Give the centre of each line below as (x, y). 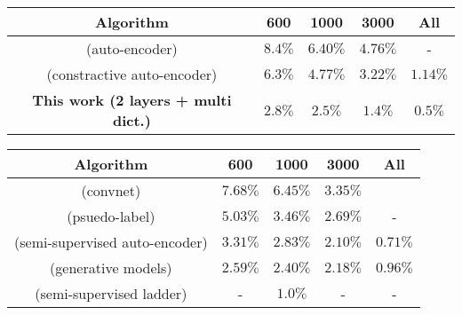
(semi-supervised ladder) (111, 293)
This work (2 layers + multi (132, 100)
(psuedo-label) (111, 216)
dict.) (131, 120)
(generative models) (111, 268)
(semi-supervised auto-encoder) (111, 242)
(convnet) (111, 190)
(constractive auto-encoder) (132, 74)
